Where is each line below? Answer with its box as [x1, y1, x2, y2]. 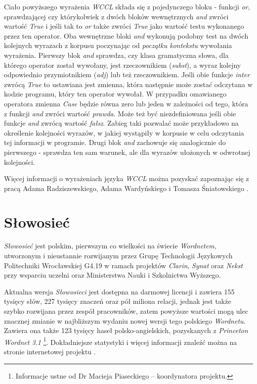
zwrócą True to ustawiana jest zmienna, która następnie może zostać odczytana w [4, 79, 253, 89]
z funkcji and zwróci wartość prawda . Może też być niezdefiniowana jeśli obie [4, 108, 236, 118]
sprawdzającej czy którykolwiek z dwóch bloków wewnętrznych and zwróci [4, 11, 229, 21]
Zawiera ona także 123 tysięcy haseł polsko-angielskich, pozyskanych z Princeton [4, 325, 248, 336]
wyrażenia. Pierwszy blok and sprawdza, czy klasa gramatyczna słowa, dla [4, 49, 229, 60]
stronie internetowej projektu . [4, 346, 96, 356]
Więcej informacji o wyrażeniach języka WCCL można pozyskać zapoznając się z [4, 173, 249, 184]
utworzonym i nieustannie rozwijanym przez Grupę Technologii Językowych [4, 250, 233, 260]
